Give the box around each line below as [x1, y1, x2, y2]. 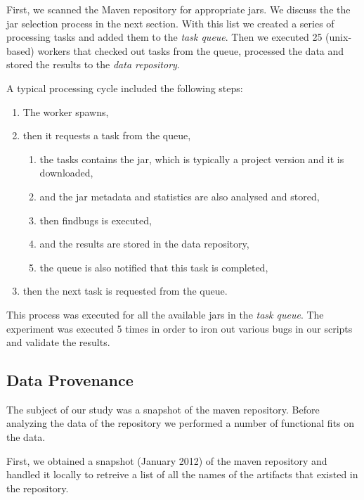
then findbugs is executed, [39, 212, 152, 227]
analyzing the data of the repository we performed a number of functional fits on [6, 416, 355, 430]
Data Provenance [6, 369, 134, 391]
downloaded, [39, 165, 93, 180]
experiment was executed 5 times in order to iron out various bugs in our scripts [6, 321, 353, 335]
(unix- [325, 30, 352, 44]
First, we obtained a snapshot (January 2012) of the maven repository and [6, 453, 327, 468]
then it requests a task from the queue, [22, 128, 191, 143]
